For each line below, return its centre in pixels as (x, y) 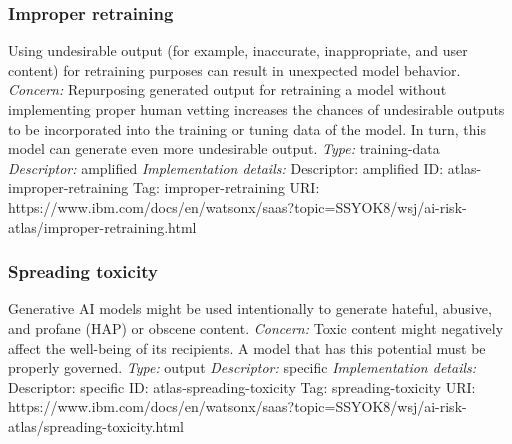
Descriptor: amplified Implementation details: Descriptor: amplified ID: (226, 167)
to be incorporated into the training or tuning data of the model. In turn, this (247, 128)
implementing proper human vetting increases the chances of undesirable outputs (256, 109)
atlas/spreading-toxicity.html (96, 425)
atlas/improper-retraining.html (102, 226)
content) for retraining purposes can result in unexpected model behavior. (234, 69)
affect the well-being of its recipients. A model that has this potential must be (247, 347)
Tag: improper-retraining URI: (226, 187)
